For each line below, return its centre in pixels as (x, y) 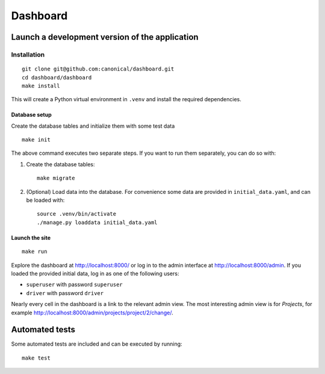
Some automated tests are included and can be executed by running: (97, 344)
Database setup (31, 115)
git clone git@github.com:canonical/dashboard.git (98, 69)
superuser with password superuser (74, 285)
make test (36, 358)
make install (41, 86)
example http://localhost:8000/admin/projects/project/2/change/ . (92, 313)
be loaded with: (45, 200)
